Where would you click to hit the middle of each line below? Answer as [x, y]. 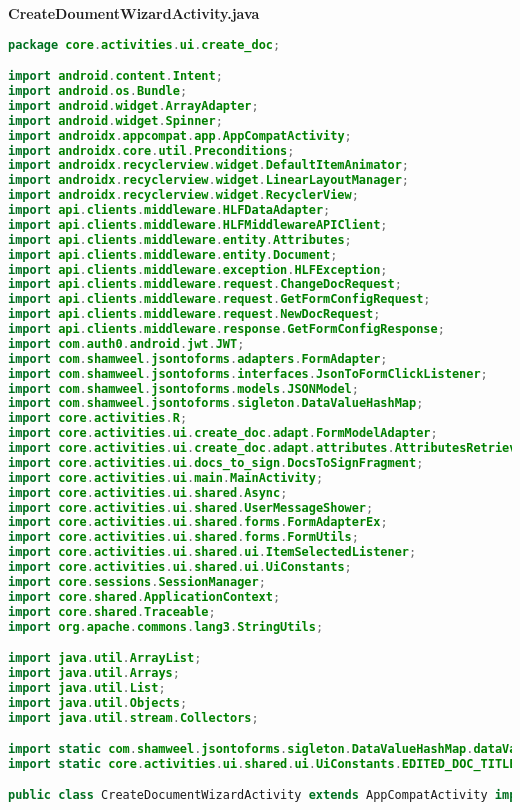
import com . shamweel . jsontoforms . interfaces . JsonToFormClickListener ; [248, 373]
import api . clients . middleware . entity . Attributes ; [180, 239]
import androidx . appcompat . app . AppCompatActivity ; [180, 135]
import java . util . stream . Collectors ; [133, 717]
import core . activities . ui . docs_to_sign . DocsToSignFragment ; [216, 462]
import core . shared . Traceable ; [112, 611]
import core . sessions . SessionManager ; [137, 581]
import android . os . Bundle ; [98, 91]
